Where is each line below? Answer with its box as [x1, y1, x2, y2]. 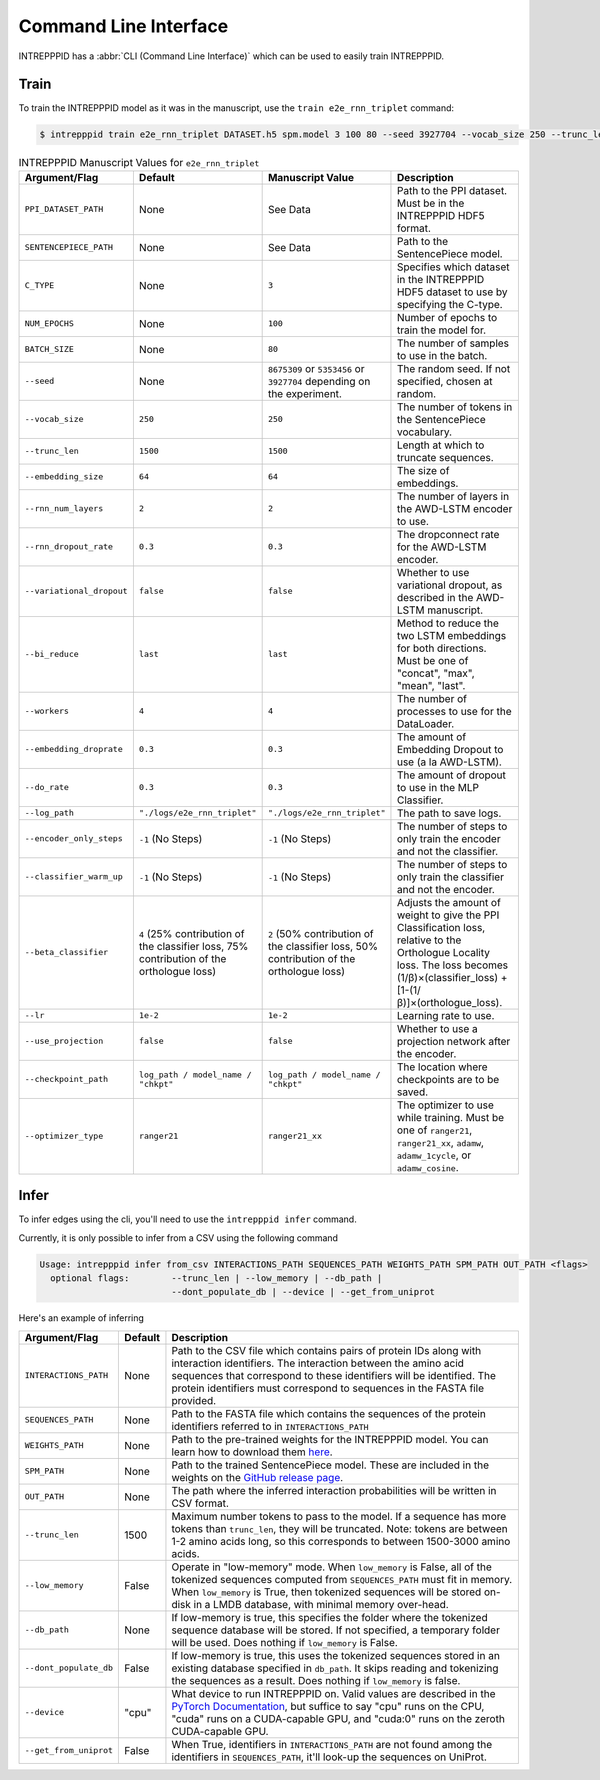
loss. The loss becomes [396, 958, 509, 972]
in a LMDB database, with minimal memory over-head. [193, 1597, 449, 1611]
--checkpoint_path [24, 1074, 109, 1085]
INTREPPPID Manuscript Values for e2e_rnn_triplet [18, 155, 260, 169]
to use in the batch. [396, 348, 488, 362]
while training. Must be [396, 1110, 505, 1124]
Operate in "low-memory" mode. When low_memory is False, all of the [171, 1560, 492, 1574]
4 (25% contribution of [138, 926, 245, 940]
